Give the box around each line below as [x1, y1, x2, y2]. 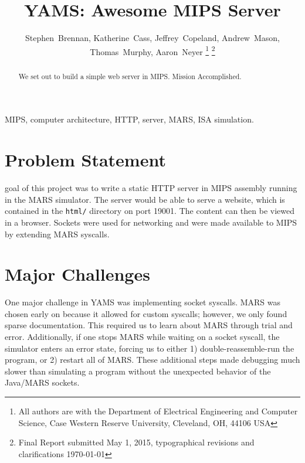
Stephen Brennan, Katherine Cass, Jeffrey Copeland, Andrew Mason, [25, 32, 280, 44]
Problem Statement [5, 148, 166, 172]
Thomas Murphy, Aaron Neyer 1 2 [90, 43, 215, 57]
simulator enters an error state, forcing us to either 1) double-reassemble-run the [5, 342, 294, 354]
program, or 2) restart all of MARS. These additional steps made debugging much [5, 353, 300, 366]
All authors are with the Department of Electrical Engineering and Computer [18, 405, 298, 417]
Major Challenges [5, 262, 150, 286]
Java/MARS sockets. [5, 376, 80, 389]
